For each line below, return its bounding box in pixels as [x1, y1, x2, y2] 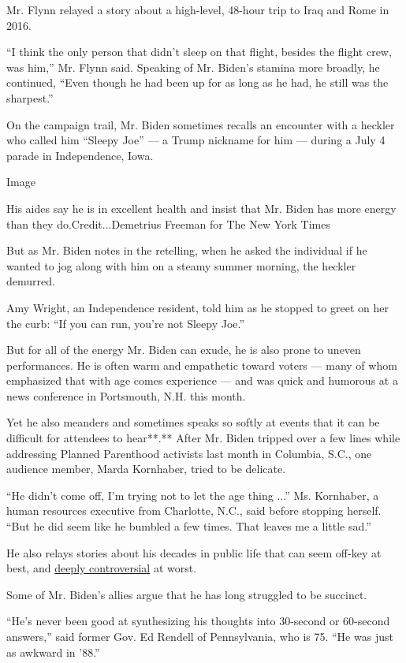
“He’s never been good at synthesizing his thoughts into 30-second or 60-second [6, 613, 390, 629]
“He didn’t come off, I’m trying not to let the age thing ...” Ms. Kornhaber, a [6, 486, 379, 503]
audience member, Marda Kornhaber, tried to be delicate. [6, 460, 286, 477]
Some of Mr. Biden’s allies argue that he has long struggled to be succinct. [6, 586, 367, 602]
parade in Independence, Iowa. [6, 147, 154, 163]
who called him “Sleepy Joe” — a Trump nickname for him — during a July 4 [6, 132, 386, 148]
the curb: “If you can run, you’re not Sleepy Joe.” [6, 315, 245, 331]
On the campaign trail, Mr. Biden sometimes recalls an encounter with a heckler [6, 116, 395, 132]
